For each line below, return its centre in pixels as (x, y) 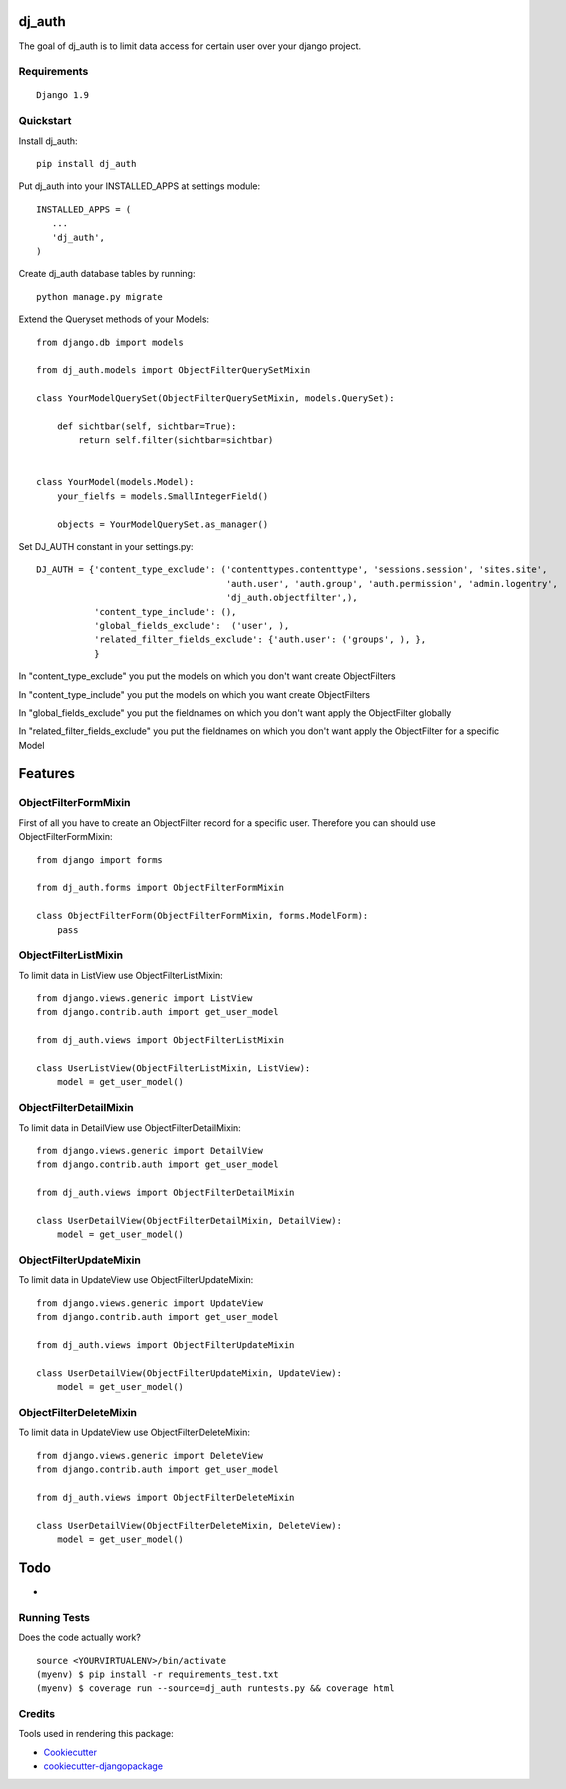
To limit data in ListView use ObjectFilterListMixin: (121, 975)
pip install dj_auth (86, 163)
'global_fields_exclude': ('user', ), (191, 625)
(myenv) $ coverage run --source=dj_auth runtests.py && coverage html (215, 1688)
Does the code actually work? (80, 1637)
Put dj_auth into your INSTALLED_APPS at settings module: (139, 186)
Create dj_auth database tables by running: (107, 274)
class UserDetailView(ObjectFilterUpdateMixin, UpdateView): (189, 1373)
